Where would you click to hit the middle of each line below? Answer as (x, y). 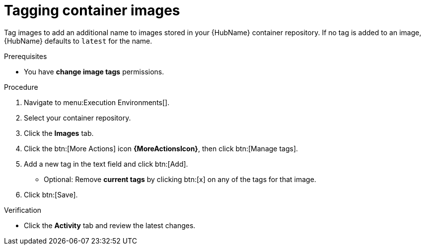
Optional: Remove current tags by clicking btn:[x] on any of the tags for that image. (180, 179)
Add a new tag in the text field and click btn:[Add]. (106, 164)
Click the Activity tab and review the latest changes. (110, 225)
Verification (23, 210)
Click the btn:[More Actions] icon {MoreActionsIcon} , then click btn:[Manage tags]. (161, 148)
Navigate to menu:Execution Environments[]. (97, 102)
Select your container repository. (77, 118)
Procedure (21, 87)
